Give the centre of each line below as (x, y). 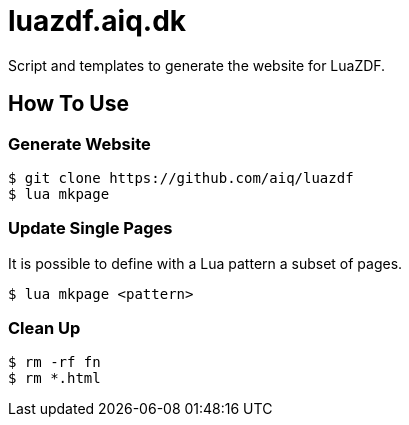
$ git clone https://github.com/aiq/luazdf (181, 177)
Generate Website (79, 143)
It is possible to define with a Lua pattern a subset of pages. (205, 263)
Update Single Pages (90, 228)
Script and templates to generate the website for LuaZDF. (197, 65)
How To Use (68, 104)
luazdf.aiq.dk (97, 21)
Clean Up (44, 328)
